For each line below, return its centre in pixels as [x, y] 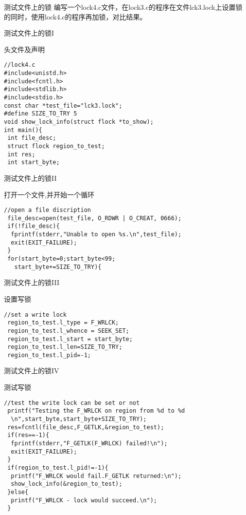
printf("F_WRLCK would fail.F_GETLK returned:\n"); [96, 476]
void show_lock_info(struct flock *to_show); [79, 122]
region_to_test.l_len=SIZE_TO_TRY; [65, 347]
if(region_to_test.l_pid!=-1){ [58, 467]
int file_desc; [32, 138]
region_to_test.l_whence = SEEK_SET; [68, 331]
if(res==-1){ [28, 435]
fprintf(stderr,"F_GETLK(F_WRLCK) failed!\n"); [89, 443]
